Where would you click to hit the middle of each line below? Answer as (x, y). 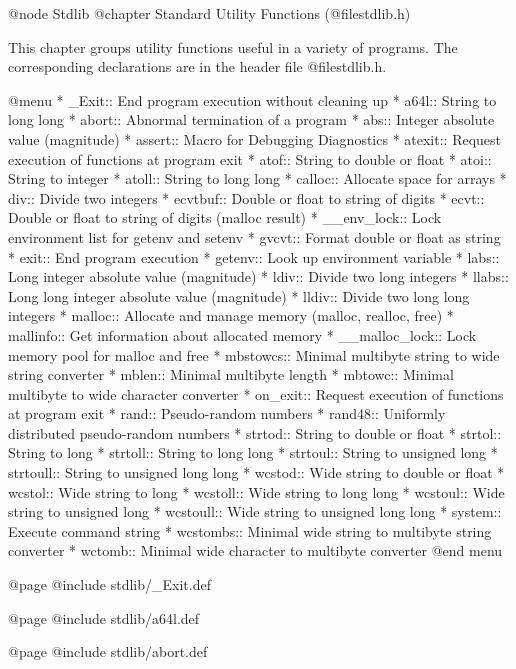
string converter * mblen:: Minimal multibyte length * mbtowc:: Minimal (231, 374)
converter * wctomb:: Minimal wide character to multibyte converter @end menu (255, 550)
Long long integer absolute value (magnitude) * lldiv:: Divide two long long (239, 295)
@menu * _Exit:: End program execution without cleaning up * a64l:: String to (252, 99)
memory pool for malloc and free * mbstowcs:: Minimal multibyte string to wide (254, 354)
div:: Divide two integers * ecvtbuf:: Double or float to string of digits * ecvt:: (246, 197)
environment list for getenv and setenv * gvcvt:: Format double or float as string (254, 236)
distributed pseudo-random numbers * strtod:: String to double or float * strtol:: (255, 432)
